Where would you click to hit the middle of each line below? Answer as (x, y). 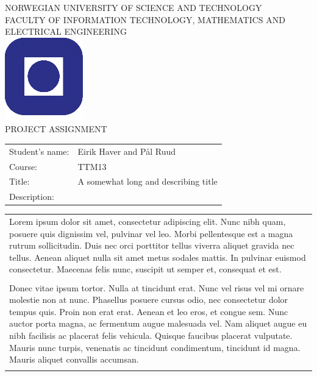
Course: (23, 166)
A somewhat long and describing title (148, 181)
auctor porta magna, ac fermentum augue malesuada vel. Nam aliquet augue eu (158, 323)
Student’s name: (39, 151)
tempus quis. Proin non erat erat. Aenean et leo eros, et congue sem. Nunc (149, 311)
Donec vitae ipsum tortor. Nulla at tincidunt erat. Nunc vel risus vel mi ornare (157, 287)
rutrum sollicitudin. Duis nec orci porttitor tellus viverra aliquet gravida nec (152, 245)
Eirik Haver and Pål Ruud (127, 151)
